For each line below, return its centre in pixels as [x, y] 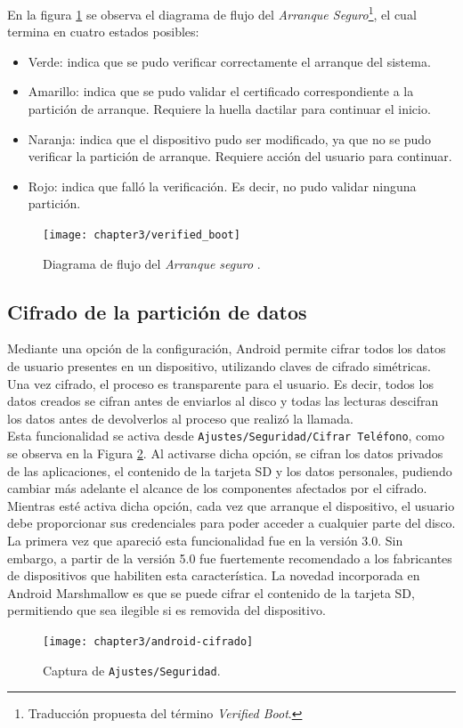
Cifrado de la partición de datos [157, 311]
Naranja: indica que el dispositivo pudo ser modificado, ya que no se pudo [230, 138]
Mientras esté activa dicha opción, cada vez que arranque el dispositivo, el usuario [231, 505]
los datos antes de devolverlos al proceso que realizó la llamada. [180, 418]
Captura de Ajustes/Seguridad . [132, 670]
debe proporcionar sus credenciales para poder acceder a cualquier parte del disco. [231, 523]
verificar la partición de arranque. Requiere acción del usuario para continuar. [240, 156]
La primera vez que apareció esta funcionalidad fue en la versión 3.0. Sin [205, 541]
